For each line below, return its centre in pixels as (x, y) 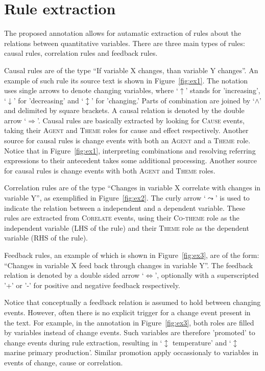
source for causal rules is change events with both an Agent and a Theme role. (127, 140)
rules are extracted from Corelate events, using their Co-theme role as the (122, 218)
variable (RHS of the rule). (46, 238)
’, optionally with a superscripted (207, 275)
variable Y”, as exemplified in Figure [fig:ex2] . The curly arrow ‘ (105, 198)
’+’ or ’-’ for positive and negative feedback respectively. (92, 285)
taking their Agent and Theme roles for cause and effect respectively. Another (126, 130)
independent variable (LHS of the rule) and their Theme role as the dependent (127, 227)
